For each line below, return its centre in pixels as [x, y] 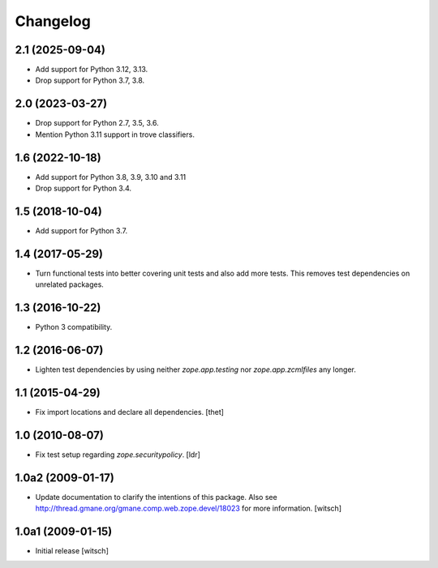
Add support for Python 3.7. [82, 230]
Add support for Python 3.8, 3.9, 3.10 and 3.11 [111, 177]
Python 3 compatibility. [74, 327]
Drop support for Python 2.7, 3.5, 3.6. [97, 123]
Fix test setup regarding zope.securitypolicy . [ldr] [118, 455]
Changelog [53, 21]
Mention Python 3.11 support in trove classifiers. [115, 135]
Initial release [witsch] [72, 551]
